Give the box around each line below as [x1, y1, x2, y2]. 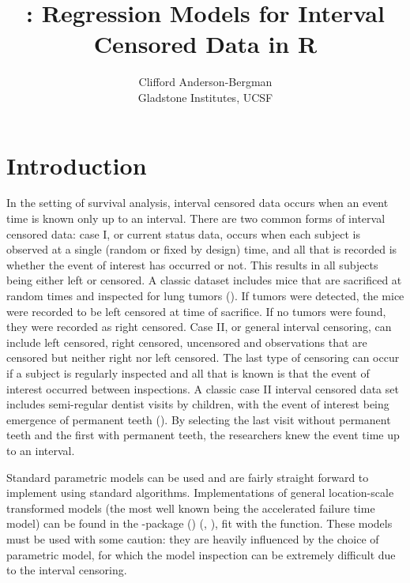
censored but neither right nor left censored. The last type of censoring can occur [6, 349, 400, 366]
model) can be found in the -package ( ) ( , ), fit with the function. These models [6, 515, 393, 532]
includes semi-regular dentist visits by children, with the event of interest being [6, 396, 389, 412]
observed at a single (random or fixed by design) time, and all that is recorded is [6, 241, 397, 258]
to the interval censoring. [6, 562, 127, 578]
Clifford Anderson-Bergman [138, 73, 273, 90]
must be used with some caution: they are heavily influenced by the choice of [6, 530, 379, 547]
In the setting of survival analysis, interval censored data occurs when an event [6, 194, 389, 211]
